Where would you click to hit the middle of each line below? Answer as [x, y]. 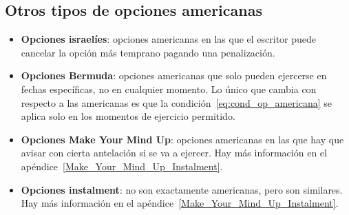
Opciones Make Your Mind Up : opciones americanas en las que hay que [182, 139]
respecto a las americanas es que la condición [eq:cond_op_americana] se [176, 102]
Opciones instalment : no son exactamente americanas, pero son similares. [182, 189]
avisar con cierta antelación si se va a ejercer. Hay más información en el [174, 153]
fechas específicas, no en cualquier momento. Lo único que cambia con [169, 89]
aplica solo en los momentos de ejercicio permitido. [128, 116]
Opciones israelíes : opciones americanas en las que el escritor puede [169, 39]
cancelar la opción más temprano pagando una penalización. [148, 52]
